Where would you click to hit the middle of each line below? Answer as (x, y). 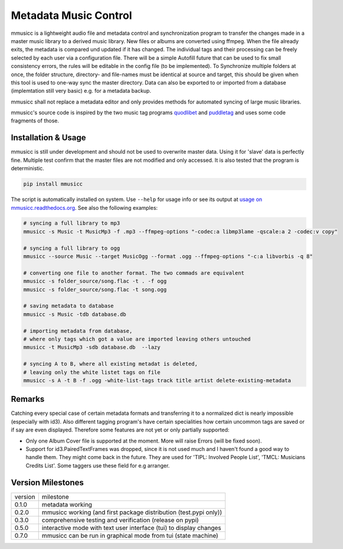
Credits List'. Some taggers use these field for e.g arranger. (98, 465)
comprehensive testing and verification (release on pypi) (120, 520)
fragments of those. (35, 121)
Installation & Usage (48, 138)
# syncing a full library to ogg (72, 248)
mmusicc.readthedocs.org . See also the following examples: (84, 207)
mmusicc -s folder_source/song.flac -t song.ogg (95, 289)
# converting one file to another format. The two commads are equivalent (134, 273)
